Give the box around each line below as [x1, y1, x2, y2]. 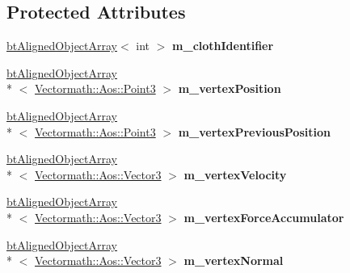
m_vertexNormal [183, 252, 284, 269]
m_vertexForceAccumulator [183, 208, 344, 225]
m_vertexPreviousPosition [178, 123, 331, 140]
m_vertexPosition [178, 80, 281, 97]
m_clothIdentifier [172, 37, 274, 54]
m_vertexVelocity [183, 166, 287, 183]
